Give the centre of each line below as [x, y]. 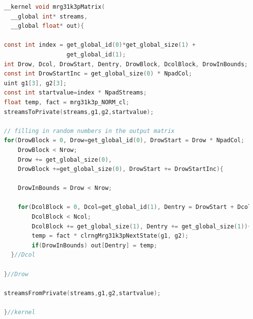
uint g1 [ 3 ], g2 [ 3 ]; [35, 83]
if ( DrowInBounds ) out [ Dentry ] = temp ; [95, 245]
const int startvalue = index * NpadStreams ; [75, 93]
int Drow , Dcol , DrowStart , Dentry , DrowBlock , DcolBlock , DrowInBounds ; [126, 64]
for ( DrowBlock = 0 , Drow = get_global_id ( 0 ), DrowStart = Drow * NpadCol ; [124, 141]
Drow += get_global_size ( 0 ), [65, 159]
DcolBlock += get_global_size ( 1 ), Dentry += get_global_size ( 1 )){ [142, 226]
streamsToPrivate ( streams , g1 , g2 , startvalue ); [79, 112]
